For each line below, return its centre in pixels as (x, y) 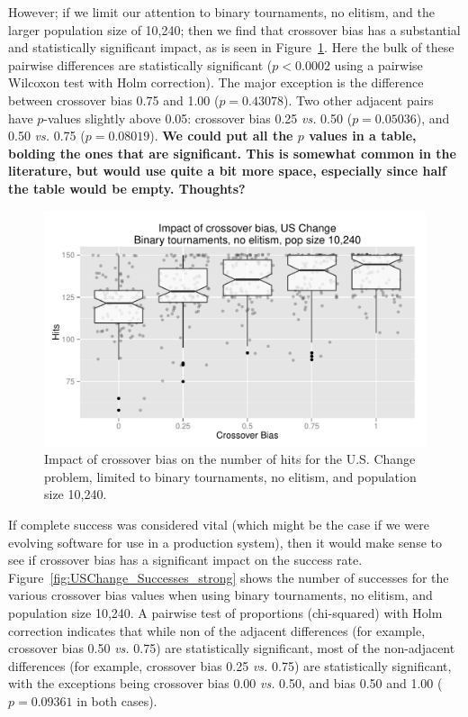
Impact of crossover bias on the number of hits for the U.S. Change (230, 459)
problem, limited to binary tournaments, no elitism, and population (230, 476)
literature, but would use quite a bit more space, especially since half (227, 171)
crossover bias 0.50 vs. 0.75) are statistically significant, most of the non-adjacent (232, 648)
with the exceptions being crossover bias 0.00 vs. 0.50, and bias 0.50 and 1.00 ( (225, 683)
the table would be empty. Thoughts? (127, 188)
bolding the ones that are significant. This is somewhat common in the (232, 153)
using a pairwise (378, 64)
